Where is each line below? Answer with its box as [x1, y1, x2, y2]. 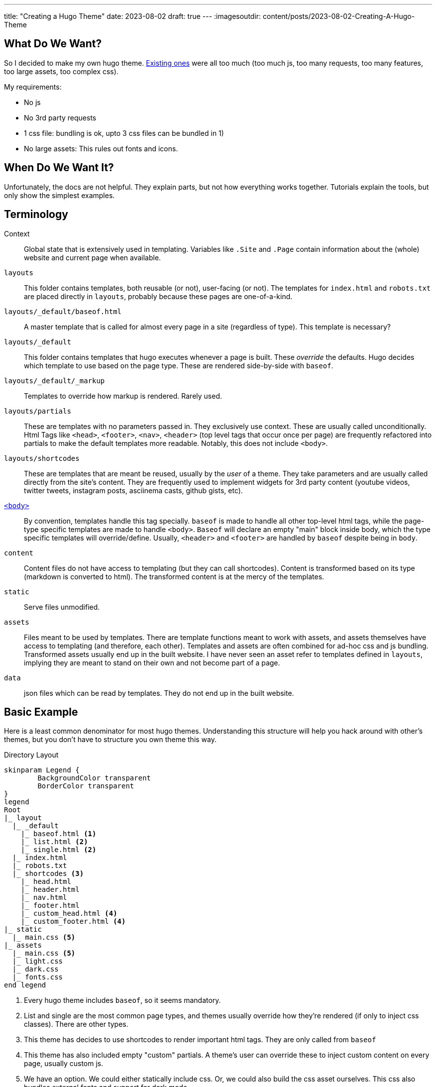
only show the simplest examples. [4, 191, 115, 200]
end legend [4, 981, 46, 989]
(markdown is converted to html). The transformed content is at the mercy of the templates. [24, 572, 325, 581]
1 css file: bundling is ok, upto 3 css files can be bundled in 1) [24, 128, 224, 137]
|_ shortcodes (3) [12, 870, 84, 878]
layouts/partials [4, 407, 71, 415]
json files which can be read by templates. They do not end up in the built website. [24, 688, 294, 697]
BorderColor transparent [37, 782, 134, 790]
